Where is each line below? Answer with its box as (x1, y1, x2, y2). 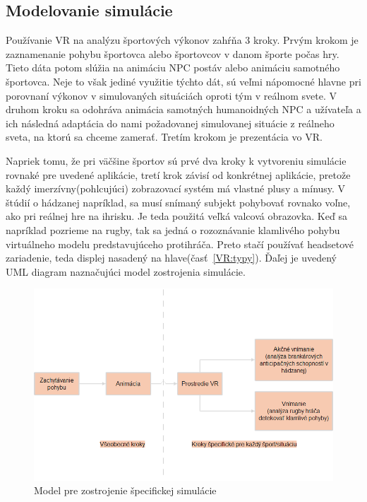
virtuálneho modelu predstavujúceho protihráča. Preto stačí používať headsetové (6, 236, 354, 251)
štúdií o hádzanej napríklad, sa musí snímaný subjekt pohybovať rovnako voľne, (6, 194, 351, 209)
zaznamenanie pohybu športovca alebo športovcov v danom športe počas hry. (6, 46, 339, 61)
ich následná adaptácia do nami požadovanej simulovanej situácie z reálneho (6, 115, 335, 130)
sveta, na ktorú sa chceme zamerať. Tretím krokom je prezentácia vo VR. (6, 129, 323, 144)
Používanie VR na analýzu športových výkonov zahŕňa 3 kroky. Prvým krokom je (6, 33, 359, 47)
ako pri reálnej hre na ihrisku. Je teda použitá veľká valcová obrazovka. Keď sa (6, 209, 347, 223)
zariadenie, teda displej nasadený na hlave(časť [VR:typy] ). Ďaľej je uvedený (6, 250, 337, 265)
